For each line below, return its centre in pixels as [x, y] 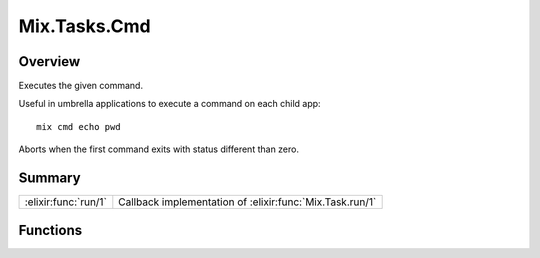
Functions [50, 230]
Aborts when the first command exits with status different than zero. [159, 149]
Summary [49, 178]
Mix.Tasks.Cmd [84, 26]
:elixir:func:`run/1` [65, 202]
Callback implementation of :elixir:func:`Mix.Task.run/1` [247, 202]
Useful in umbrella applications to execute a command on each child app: [169, 104]
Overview [49, 61]
